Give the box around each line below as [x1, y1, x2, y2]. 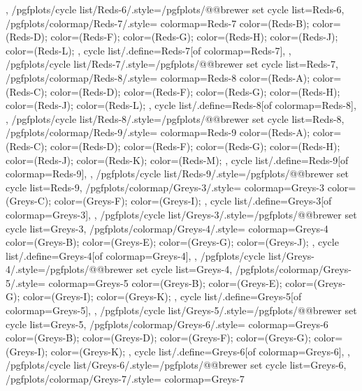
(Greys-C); [6, 193, 52, 208]
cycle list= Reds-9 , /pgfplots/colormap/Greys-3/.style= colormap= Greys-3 [6, 179, 325, 194]
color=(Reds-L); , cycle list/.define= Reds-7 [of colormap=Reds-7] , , [6, 43, 291, 57]
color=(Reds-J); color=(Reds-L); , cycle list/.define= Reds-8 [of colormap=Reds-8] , [6, 98, 356, 112]
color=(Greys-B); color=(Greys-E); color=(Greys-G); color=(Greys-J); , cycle [6, 235, 339, 249]
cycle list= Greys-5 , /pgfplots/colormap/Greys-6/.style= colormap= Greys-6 [6, 316, 328, 331]
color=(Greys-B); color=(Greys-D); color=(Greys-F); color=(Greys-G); [6, 330, 311, 345]
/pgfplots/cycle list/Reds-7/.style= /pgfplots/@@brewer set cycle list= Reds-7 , [6, 57, 338, 71]
